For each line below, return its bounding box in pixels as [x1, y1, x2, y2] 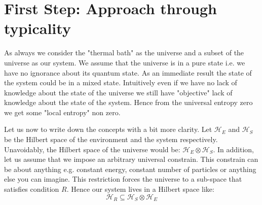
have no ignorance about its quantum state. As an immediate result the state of [4, 67, 252, 78]
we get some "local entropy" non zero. [4, 107, 121, 117]
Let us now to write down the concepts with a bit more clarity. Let [4, 124, 212, 134]
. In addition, [213, 144, 254, 154]
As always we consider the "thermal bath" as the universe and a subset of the [4, 47, 244, 58]
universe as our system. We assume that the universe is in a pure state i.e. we [4, 57, 245, 67]
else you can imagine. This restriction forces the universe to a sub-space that [4, 174, 242, 184]
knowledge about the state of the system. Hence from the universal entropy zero [4, 97, 253, 108]
